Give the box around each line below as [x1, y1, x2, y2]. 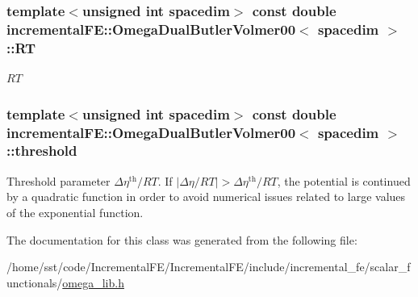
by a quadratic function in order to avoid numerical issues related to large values [6, 188, 406, 205]
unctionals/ [6, 274, 63, 291]
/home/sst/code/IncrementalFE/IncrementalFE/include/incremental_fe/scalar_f [6, 258, 411, 275]
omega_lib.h [62, 274, 124, 291]
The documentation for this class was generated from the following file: [6, 231, 357, 248]
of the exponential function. [6, 203, 144, 220]
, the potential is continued [277, 172, 411, 189]
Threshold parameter [6, 172, 111, 189]
